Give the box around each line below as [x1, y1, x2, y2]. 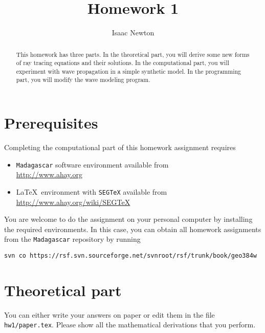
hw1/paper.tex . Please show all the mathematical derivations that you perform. [4, 319, 256, 330]
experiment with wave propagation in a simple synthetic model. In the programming [16, 67, 241, 75]
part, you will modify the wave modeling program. [16, 75, 150, 84]
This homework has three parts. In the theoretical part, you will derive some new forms [16, 50, 250, 58]
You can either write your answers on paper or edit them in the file [4, 309, 215, 320]
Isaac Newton [112, 27, 154, 38]
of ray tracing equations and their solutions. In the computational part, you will [16, 58, 230, 67]
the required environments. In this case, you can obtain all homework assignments [4, 223, 261, 234]
